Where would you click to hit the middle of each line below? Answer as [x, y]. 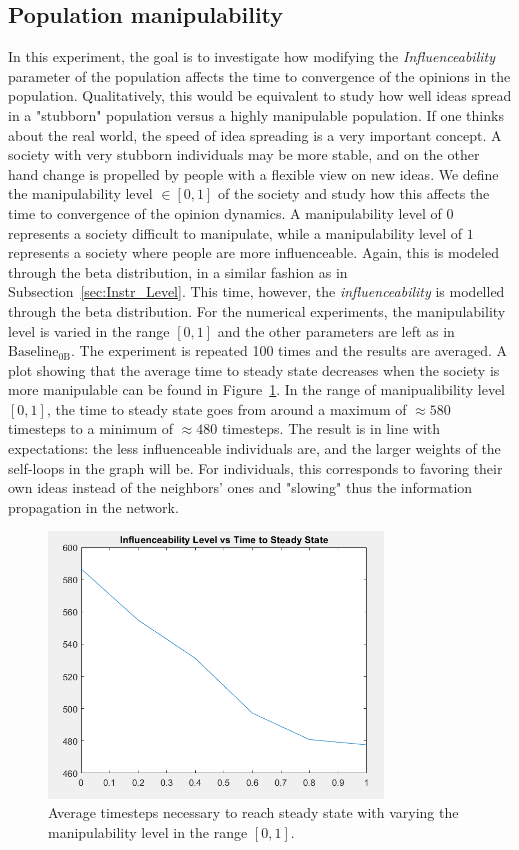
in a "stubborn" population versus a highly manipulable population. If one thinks [256, 114]
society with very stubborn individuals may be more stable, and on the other [244, 154]
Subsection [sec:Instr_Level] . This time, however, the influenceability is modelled [256, 291]
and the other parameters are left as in [336, 330]
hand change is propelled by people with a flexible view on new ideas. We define [253, 173]
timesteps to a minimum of [91, 428]
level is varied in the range [89, 330]
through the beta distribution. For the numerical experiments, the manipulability [257, 310]
